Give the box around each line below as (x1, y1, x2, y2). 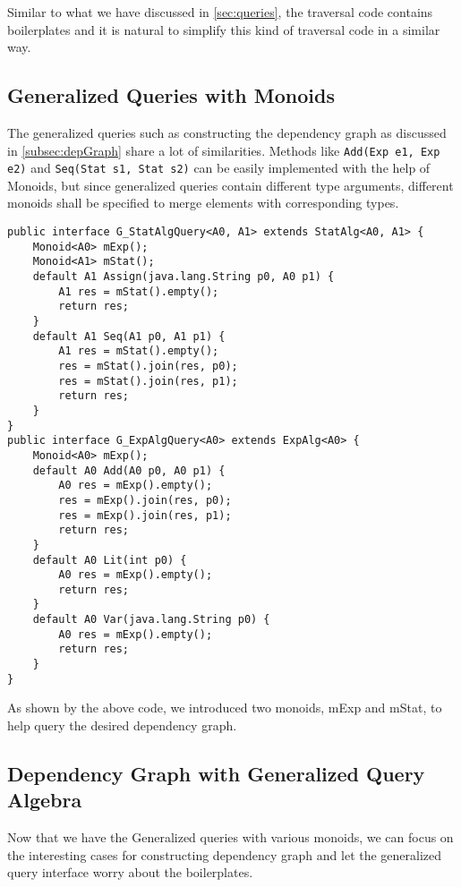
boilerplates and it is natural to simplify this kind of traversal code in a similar (7, 20, 440, 38)
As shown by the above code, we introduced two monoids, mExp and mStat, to (7, 698, 442, 717)
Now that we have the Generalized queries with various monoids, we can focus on (7, 828, 454, 847)
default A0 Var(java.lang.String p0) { (32, 613, 270, 627)
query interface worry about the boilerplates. (7, 863, 253, 882)
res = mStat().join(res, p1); (58, 374, 238, 388)
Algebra (7, 786, 82, 814)
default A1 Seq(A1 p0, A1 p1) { (32, 329, 226, 343)
